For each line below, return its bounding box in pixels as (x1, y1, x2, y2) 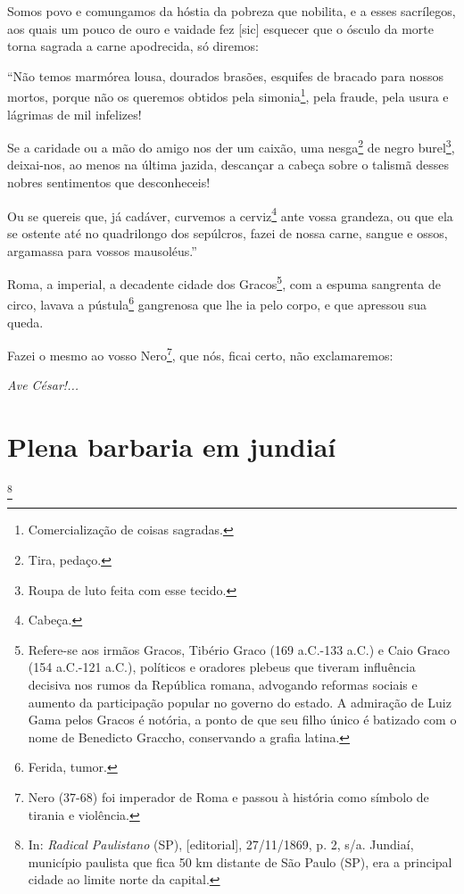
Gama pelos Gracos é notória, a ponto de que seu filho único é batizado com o (28, 710, 457, 729)
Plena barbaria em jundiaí (7, 428, 336, 465)
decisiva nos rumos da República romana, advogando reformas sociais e (28, 675, 418, 694)
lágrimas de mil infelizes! (7, 104, 142, 123)
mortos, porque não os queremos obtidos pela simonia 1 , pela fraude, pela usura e (7, 85, 449, 106)
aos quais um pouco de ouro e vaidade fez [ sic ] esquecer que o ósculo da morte (7, 19, 435, 37)
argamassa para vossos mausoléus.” (7, 241, 197, 260)
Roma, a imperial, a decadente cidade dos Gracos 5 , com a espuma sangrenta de (7, 272, 442, 293)
